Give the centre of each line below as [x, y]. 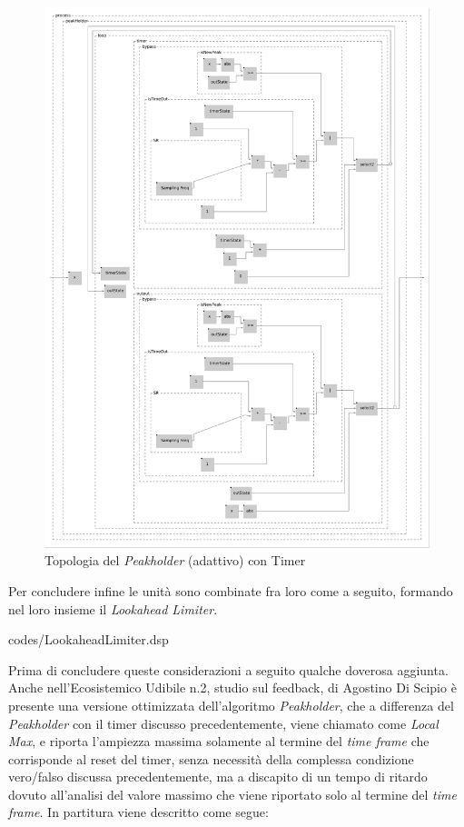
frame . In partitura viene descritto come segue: [138, 812]
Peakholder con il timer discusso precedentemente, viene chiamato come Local [223, 723]
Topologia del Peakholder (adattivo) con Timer [175, 560]
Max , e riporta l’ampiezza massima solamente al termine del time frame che [219, 741]
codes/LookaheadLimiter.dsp [89, 639]
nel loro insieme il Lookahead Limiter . [113, 608]
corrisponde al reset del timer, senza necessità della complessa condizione [211, 758]
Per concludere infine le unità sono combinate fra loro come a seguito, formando [231, 590]
